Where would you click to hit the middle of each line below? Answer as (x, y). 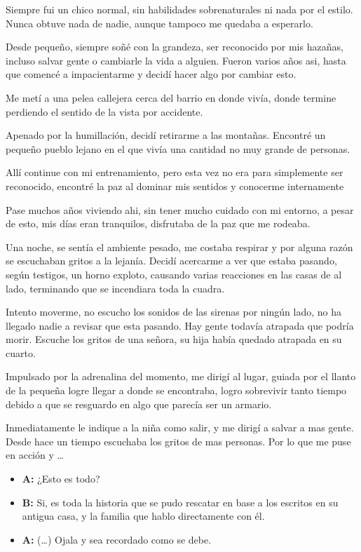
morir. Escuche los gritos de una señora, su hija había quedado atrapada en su (174, 339)
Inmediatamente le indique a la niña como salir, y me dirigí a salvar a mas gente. (180, 428)
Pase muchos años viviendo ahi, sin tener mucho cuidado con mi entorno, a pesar (180, 209)
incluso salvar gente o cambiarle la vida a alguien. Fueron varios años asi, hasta (176, 60)
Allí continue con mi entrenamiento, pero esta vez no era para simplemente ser (175, 172)
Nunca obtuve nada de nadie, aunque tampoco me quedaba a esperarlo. (159, 23)
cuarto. (21, 352)
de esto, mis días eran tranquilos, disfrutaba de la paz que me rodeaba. (158, 223)
